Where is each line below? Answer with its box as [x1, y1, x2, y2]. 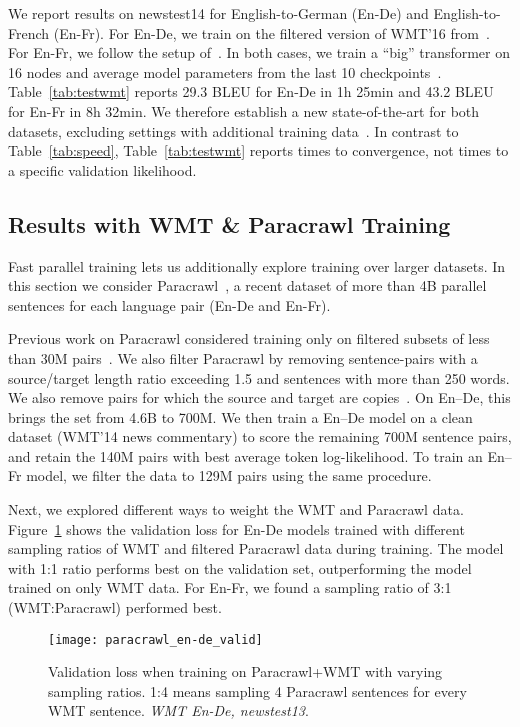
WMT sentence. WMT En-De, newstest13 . [48, 700, 309, 721]
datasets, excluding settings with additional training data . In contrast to [8, 120, 459, 141]
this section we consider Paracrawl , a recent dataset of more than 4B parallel [8, 275, 487, 296]
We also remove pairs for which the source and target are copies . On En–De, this [8, 387, 511, 408]
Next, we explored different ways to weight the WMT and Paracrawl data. [8, 499, 464, 520]
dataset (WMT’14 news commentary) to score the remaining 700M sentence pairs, [8, 426, 512, 447]
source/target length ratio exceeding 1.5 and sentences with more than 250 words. [8, 367, 510, 388]
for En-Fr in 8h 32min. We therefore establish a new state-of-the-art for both [8, 100, 480, 121]
